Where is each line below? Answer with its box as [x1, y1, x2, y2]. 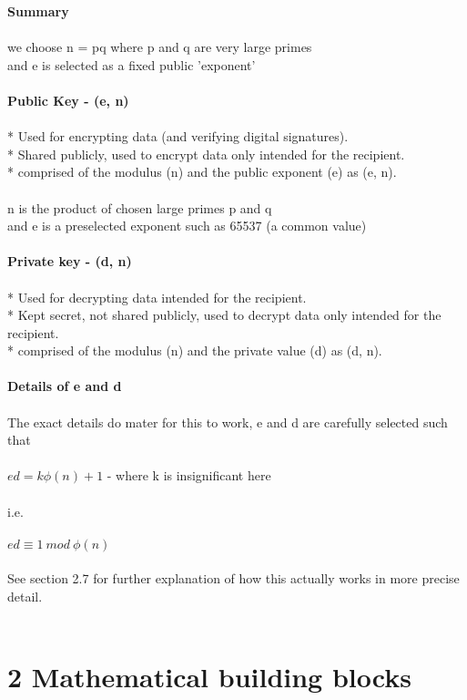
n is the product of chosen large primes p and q [7, 198, 272, 217]
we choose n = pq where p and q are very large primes [7, 37, 312, 57]
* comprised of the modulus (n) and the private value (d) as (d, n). [7, 341, 382, 360]
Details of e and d [7, 376, 122, 396]
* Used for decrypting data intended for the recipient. [7, 287, 307, 306]
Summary [7, 2, 69, 20]
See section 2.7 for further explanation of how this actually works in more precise [7, 569, 460, 588]
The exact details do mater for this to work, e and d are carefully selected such [7, 412, 448, 431]
